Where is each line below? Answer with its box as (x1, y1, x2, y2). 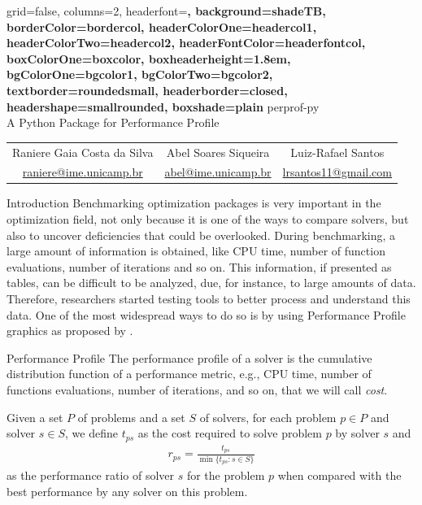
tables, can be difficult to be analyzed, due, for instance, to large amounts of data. (7, 274, 416, 291)
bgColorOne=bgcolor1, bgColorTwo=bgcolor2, (7, 66, 273, 83)
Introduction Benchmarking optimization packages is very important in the (7, 194, 381, 211)
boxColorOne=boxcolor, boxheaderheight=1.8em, (7, 50, 291, 67)
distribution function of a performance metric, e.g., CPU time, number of (7, 365, 372, 382)
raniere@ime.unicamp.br (22, 163, 143, 181)
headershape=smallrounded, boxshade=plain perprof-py (7, 98, 320, 115)
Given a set (7, 408, 63, 425)
